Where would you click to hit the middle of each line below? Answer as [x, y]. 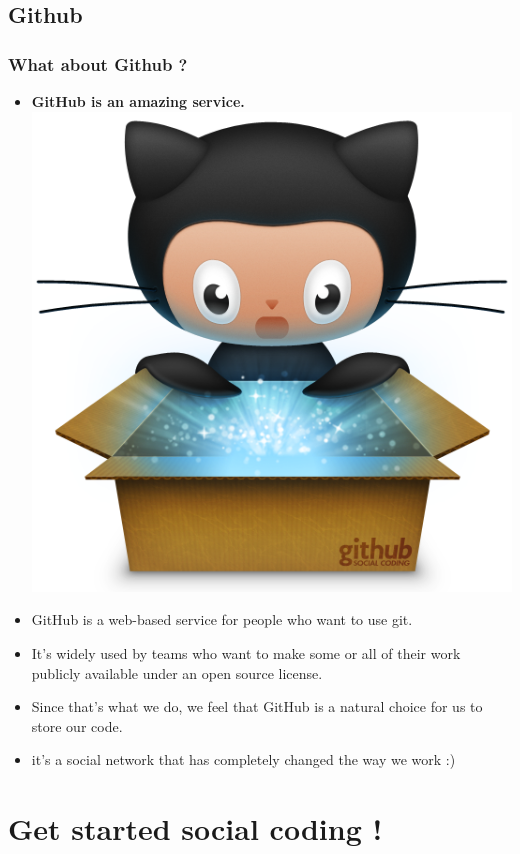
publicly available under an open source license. [177, 672]
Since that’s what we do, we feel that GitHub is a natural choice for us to [257, 706]
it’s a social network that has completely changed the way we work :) [243, 759]
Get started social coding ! [195, 828]
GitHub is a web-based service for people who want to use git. [222, 619]
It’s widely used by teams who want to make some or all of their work [246, 652]
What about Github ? [98, 63]
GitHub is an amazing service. [138, 101]
